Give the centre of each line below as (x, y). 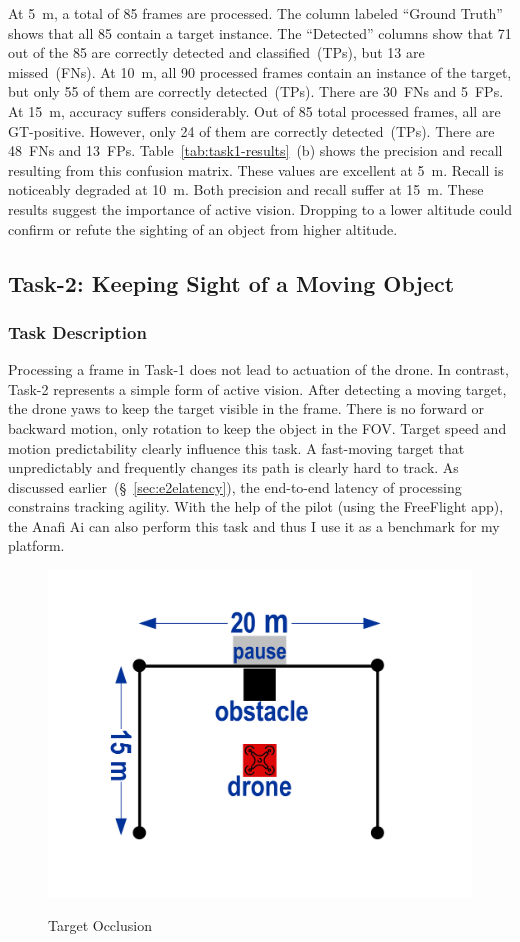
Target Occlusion (100, 925)
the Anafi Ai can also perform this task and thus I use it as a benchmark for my (254, 525)
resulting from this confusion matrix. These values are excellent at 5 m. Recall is (256, 169)
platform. (36, 545)
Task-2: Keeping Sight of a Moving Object (231, 282)
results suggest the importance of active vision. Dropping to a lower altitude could (260, 208)
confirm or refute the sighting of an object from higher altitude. (203, 228)
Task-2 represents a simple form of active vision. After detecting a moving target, (257, 388)
